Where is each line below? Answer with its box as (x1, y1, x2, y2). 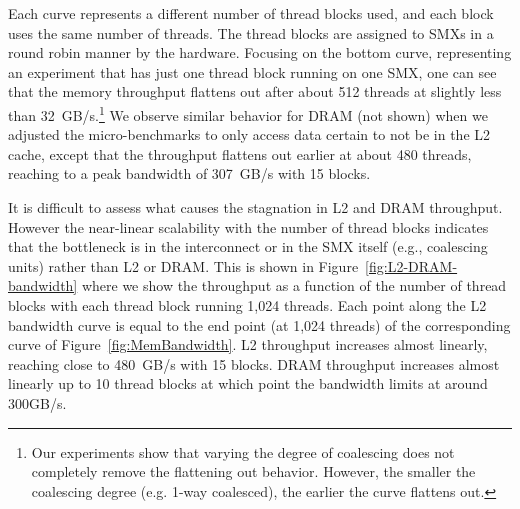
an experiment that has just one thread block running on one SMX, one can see (8, 61, 497, 82)
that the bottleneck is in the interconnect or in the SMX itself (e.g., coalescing (8, 236, 488, 257)
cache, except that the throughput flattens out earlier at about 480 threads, (8, 143, 472, 164)
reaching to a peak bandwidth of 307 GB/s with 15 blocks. (8, 163, 371, 184)
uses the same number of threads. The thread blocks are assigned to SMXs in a (8, 22, 494, 43)
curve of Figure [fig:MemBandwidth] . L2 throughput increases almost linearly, (8, 334, 488, 355)
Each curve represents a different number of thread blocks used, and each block (8, 3, 494, 23)
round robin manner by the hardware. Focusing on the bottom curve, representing (8, 42, 512, 63)
